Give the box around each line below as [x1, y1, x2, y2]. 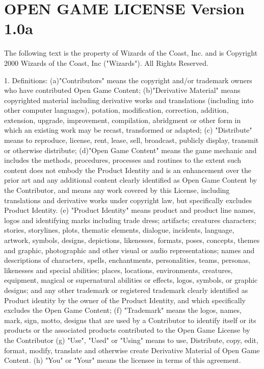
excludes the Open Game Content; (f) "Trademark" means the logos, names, [4, 305, 242, 315]
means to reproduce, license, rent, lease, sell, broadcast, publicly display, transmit [4, 135, 259, 145]
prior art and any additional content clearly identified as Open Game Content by [4, 175, 257, 185]
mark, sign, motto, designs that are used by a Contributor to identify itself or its [4, 314, 256, 325]
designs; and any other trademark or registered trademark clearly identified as [4, 284, 248, 295]
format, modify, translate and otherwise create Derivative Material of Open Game [4, 345, 260, 355]
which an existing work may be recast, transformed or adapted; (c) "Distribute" [4, 125, 252, 135]
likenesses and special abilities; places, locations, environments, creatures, [4, 264, 233, 275]
